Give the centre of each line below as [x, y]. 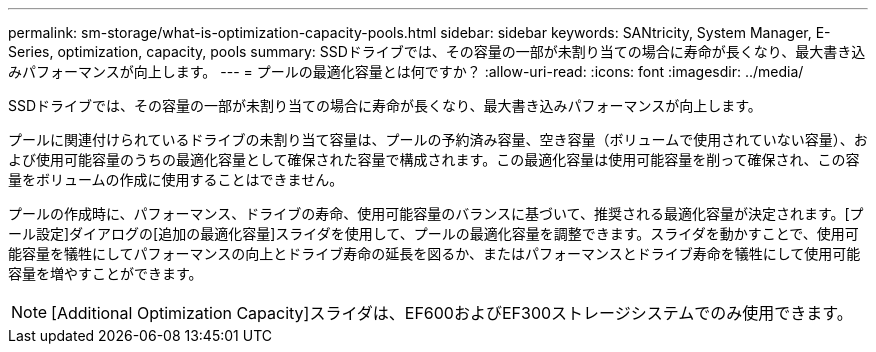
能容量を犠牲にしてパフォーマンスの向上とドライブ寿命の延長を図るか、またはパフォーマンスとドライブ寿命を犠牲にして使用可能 [434, 253]
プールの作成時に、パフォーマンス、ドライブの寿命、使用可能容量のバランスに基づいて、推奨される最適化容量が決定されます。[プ [436, 213]
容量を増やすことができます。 [105, 273]
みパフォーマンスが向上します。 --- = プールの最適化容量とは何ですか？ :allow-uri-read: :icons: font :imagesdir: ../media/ [406, 71]
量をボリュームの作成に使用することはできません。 [176, 179]
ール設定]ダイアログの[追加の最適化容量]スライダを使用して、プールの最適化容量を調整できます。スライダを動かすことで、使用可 [433, 233]
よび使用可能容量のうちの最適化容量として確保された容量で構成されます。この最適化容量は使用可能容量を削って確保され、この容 [434, 159]
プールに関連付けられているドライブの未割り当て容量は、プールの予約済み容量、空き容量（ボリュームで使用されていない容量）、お [438, 139]
